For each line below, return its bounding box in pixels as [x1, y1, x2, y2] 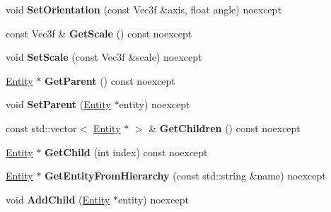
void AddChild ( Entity [6, 192, 110, 206]
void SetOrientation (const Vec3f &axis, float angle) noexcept [6, 2, 281, 16]
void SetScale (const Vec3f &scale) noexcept [6, 49, 202, 64]
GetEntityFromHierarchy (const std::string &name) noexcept [45, 168, 326, 183]
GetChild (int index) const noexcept [45, 144, 208, 159]
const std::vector [6, 120, 77, 135]
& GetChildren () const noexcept [149, 120, 301, 135]
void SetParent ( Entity [6, 97, 111, 112]
